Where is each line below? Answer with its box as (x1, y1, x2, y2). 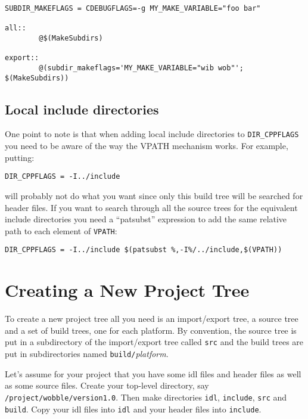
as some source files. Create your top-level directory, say (5, 379, 209, 392)
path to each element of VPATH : (5, 224, 117, 237)
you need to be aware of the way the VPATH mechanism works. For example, (5, 139, 288, 152)
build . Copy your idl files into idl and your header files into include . (5, 402, 262, 415)
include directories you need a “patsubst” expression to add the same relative (5, 213, 287, 225)
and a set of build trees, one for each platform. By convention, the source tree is (5, 324, 297, 336)
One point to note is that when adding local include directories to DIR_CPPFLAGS (5, 128, 299, 140)
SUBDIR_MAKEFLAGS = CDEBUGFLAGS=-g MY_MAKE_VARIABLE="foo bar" (5, 4, 261, 13)
